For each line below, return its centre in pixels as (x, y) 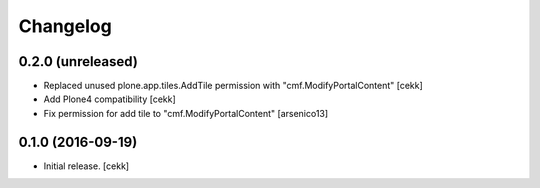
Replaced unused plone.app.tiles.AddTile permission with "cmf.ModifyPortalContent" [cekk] (233, 86)
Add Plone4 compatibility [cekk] (110, 99)
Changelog (65, 26)
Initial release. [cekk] (86, 166)
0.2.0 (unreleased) (78, 61)
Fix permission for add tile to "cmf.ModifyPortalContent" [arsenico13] (186, 113)
